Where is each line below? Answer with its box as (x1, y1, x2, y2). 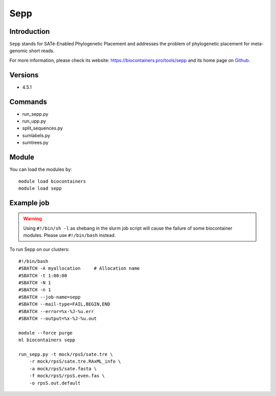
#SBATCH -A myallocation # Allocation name (18, 266, 140, 271)
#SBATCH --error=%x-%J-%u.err (18, 309, 95, 314)
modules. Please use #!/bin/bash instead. (23, 232, 116, 238)
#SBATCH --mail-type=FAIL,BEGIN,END (18, 301, 110, 307)
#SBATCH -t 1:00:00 (18, 273, 67, 278)
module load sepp (18, 185, 62, 191)
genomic (9, 48, 28, 54)
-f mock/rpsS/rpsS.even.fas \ (29, 373, 105, 379)
